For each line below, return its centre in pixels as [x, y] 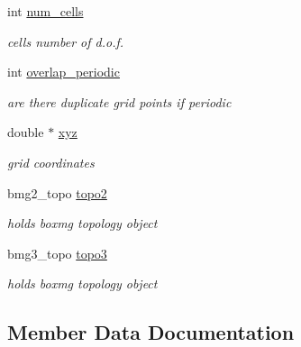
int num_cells [46, 11]
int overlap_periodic [64, 72]
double [26, 132]
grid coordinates [51, 162]
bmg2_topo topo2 [57, 192]
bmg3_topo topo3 [57, 253]
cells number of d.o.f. [66, 41]
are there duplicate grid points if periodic [119, 101]
